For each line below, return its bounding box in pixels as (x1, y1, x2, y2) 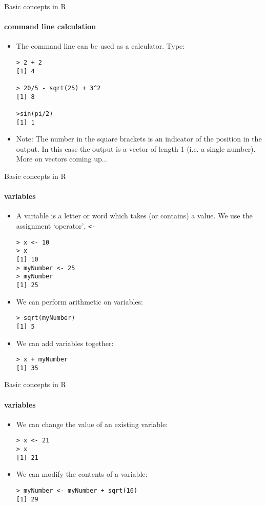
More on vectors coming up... (16, 153, 108, 164)
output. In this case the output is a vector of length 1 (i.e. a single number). (16, 143, 256, 154)
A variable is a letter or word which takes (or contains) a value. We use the (16, 210, 253, 221)
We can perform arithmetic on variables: (16, 296, 143, 307)
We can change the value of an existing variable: (16, 418, 168, 429)
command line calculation (4, 21, 96, 32)
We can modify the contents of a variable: (16, 469, 148, 479)
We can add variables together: (16, 337, 114, 348)
